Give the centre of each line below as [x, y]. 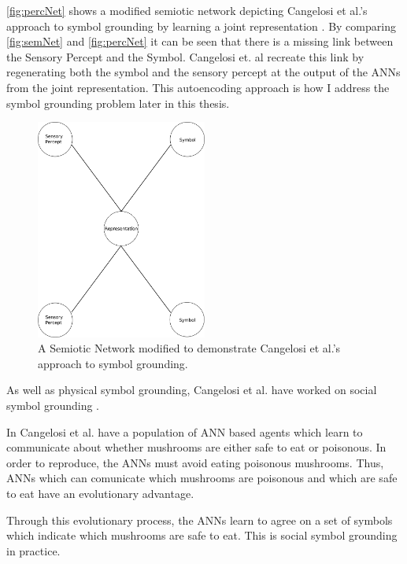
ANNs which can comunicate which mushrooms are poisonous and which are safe [202, 478]
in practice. [33, 550]
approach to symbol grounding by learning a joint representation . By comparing [201, 26]
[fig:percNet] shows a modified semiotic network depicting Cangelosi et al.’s [187, 10]
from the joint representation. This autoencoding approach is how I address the [198, 87]
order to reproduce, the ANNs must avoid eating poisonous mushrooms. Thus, [195, 462]
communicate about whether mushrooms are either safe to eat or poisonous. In [196, 447]
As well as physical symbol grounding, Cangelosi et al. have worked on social [192, 390]
